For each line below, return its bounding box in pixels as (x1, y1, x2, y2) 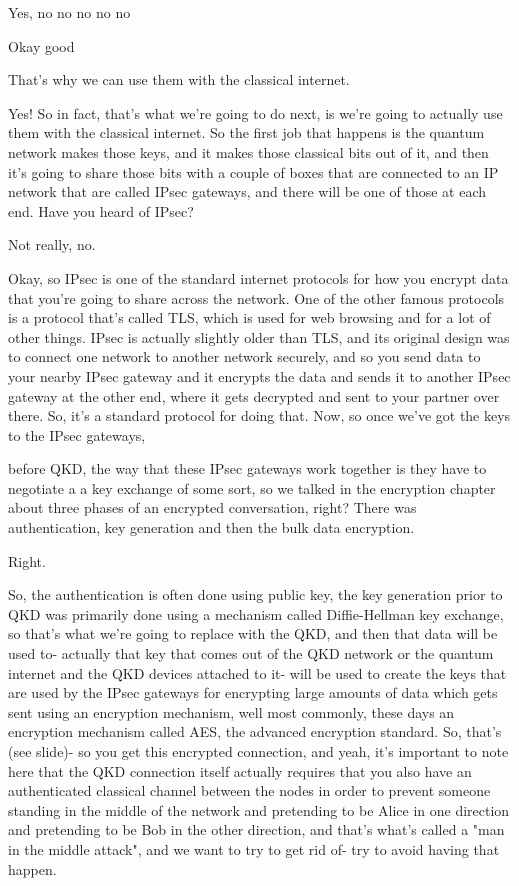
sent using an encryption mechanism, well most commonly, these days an (8, 701, 455, 722)
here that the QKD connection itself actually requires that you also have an (8, 760, 472, 781)
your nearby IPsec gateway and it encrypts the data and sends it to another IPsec (8, 365, 511, 386)
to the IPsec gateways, (8, 424, 146, 445)
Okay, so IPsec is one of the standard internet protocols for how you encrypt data (8, 267, 509, 288)
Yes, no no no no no (8, 2, 131, 22)
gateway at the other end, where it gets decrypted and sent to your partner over (8, 385, 500, 406)
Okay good (8, 35, 75, 56)
